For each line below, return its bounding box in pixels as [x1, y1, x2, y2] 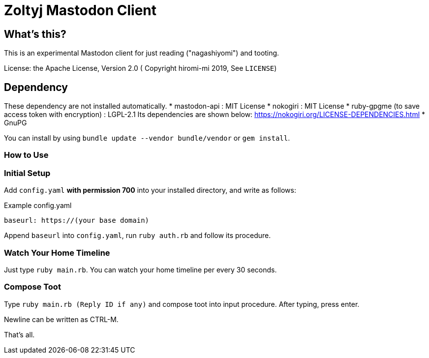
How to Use [4, 150, 49, 160]
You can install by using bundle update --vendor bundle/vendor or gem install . [4, 134, 290, 143]
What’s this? [4, 28, 66, 40]
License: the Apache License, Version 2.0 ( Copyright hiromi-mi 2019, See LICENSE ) [4, 64, 277, 73]
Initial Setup [4, 168, 51, 178]
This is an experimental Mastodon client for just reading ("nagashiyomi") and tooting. [4, 49, 279, 58]
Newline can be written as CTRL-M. [4, 315, 119, 324]
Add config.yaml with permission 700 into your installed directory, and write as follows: [4, 186, 296, 195]
